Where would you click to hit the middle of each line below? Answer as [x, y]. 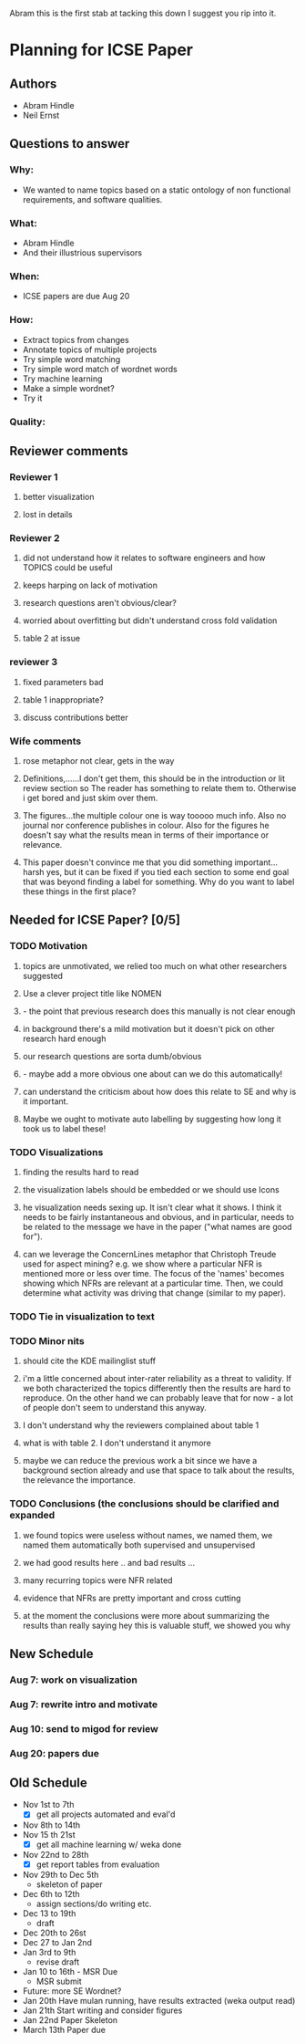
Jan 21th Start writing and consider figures [102, 2010]
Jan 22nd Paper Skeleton [70, 2019]
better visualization [58, 497]
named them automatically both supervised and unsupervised [139, 1545]
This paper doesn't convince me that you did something [127, 862]
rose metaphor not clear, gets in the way [98, 761]
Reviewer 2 [35, 538]
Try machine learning [62, 379]
